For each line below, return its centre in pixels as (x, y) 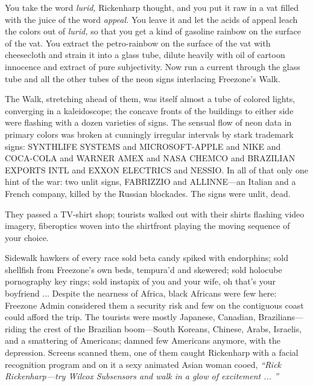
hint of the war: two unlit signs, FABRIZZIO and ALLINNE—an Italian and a (150, 182)
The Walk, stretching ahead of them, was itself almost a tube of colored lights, (150, 99)
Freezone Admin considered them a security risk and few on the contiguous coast (154, 305)
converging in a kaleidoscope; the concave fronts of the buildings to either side (149, 110)
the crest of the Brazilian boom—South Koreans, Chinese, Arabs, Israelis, (166, 328)
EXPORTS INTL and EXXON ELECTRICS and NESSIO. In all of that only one (156, 169)
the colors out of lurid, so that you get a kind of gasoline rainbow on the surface (153, 31)
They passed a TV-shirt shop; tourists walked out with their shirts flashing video (155, 214)
